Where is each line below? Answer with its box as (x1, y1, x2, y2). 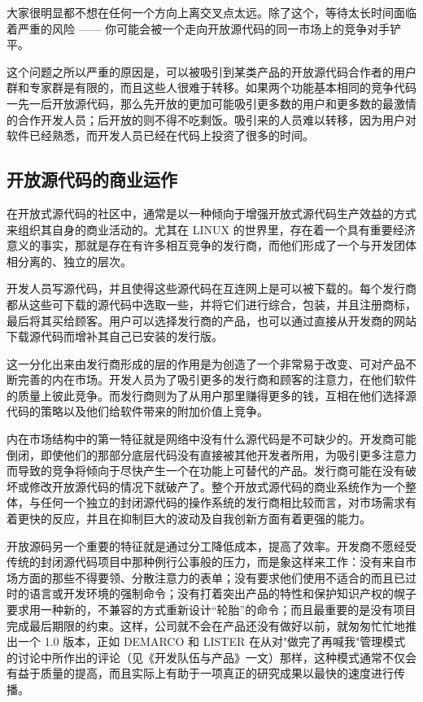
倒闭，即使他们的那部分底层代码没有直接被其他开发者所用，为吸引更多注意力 (7, 446, 416, 463)
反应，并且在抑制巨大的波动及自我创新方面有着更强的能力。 (51, 510, 371, 527)
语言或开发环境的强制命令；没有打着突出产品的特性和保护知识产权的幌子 (28, 585, 416, 602)
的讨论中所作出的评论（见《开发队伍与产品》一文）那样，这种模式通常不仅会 (7, 648, 416, 665)
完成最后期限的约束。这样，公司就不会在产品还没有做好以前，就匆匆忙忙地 (7, 617, 405, 634)
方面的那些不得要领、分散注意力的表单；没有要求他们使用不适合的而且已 (17, 569, 405, 586)
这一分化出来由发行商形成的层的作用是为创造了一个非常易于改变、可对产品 (7, 355, 405, 372)
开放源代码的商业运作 (7, 167, 177, 192)
